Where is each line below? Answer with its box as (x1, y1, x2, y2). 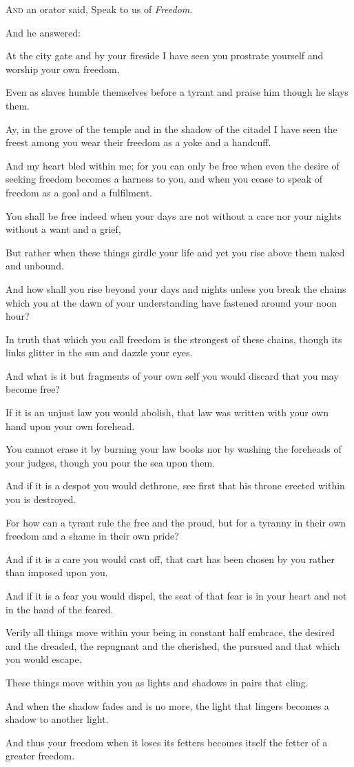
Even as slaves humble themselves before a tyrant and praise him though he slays (6, 85, 348, 99)
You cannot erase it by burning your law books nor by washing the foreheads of (6, 442, 342, 456)
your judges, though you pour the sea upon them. (6, 455, 215, 469)
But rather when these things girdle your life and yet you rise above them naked (6, 245, 345, 259)
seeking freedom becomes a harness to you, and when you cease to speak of (6, 172, 323, 186)
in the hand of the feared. (6, 602, 114, 616)
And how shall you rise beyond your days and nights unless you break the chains (6, 281, 346, 296)
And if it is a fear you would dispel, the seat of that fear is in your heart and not (6, 589, 347, 602)
